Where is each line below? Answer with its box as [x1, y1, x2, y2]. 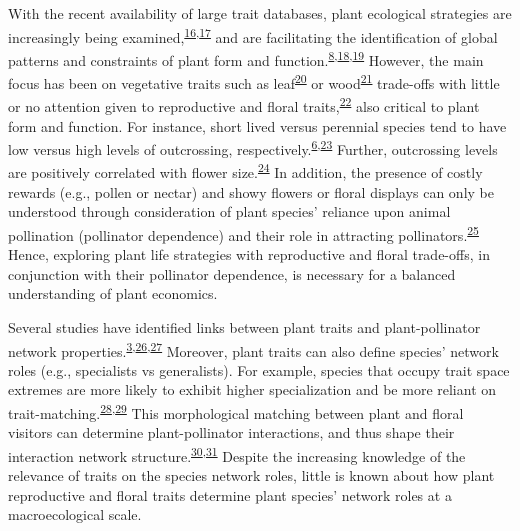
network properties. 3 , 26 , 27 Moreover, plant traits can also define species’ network [8, 337, 499, 361]
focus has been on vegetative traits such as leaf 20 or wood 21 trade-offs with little [8, 70, 500, 93]
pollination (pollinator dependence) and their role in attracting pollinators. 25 [8, 221, 479, 245]
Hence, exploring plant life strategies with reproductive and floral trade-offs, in [8, 244, 490, 265]
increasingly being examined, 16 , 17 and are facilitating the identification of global [8, 23, 498, 47]
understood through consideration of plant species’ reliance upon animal [8, 201, 451, 222]
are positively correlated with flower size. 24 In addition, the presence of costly [8, 159, 483, 183]
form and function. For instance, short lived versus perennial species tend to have [8, 115, 507, 136]
